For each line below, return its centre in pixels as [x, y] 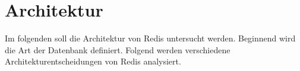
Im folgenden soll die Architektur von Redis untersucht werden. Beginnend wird [150, 38]
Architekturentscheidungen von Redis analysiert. [93, 61]
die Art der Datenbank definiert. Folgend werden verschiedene [118, 49]
